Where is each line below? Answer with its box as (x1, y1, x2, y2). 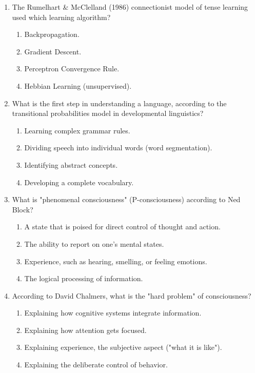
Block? (12, 204, 33, 214)
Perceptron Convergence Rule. (24, 63, 120, 74)
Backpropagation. (24, 29, 80, 40)
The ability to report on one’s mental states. (24, 238, 164, 249)
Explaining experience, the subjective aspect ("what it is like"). (24, 342, 222, 352)
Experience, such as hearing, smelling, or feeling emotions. (24, 256, 207, 266)
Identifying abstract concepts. (24, 159, 118, 170)
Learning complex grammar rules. (24, 125, 130, 135)
